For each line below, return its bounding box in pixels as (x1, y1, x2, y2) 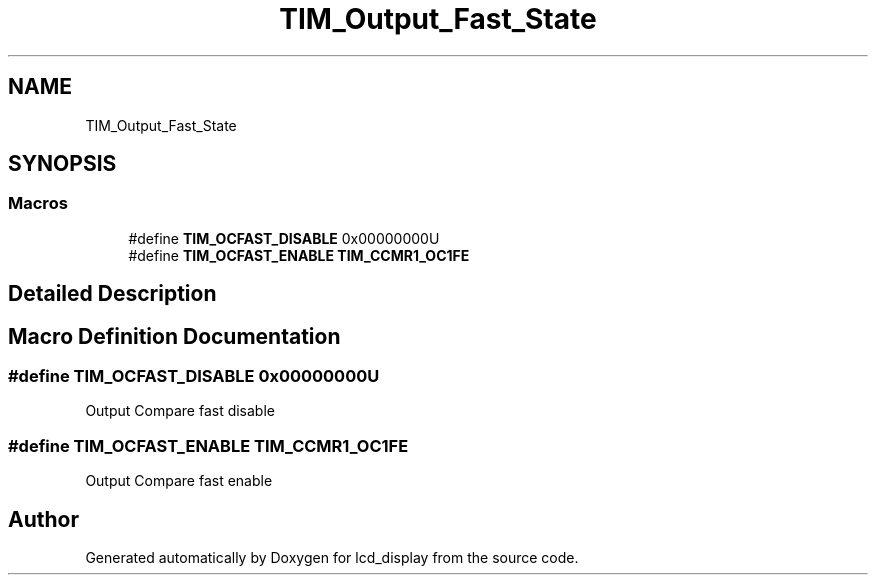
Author (8, 506, 79, 532)
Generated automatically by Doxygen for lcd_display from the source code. (85, 549, 579, 567)
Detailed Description (8, 281, 217, 307)
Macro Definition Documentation (8, 323, 341, 349)
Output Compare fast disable (85, 402, 275, 420)
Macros (8, 193, 68, 214)
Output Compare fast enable (85, 472, 273, 490)
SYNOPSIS (8, 151, 117, 177)
